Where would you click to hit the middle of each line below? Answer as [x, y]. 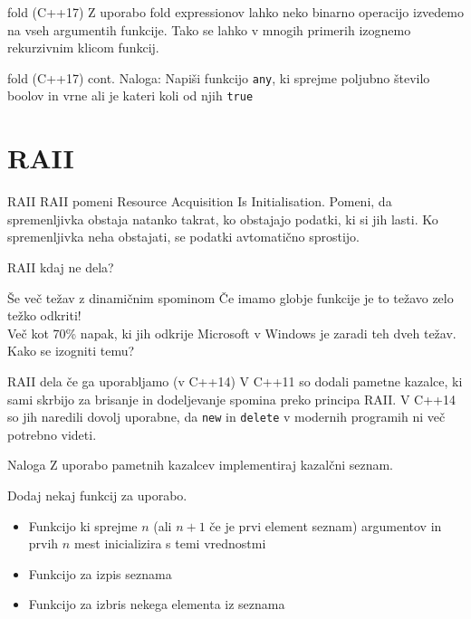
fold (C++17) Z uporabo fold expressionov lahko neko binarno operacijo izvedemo [235, 12]
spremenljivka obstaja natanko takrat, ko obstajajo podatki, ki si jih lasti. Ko [223, 219]
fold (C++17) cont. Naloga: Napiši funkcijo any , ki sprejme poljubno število [219, 77]
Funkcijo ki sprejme [83, 525]
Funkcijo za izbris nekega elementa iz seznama [157, 604]
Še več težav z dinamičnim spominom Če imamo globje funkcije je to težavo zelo [231, 297]
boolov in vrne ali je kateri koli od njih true [130, 95]
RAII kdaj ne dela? [61, 267]
